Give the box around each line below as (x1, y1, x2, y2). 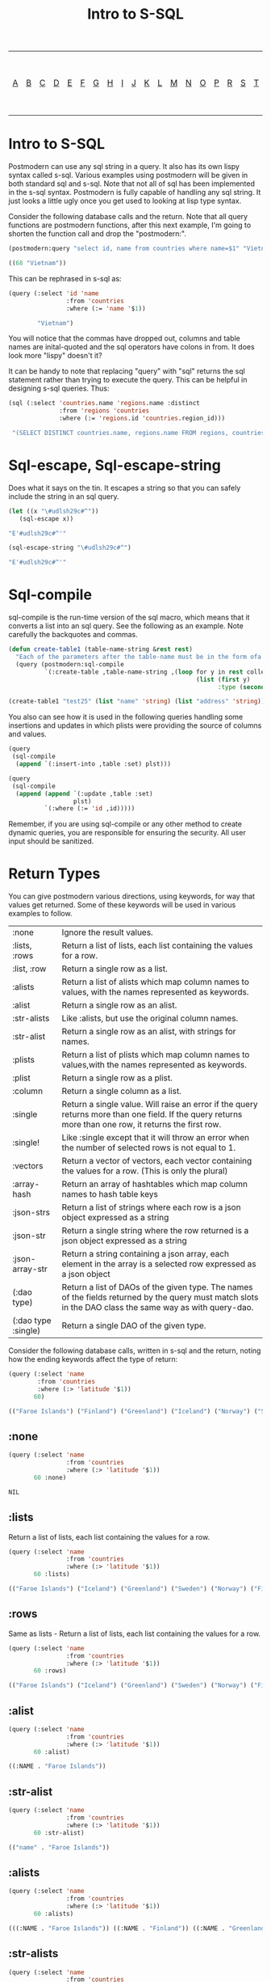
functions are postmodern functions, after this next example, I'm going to (8, 220, 252, 230)
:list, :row (12, 963, 47, 974)
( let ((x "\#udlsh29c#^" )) (8, 507, 99, 515)
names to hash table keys (61, 1189, 159, 1200)
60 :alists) (33, 1909, 74, 1917)
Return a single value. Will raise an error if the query (61, 1099, 258, 1110)
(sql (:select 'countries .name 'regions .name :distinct (8, 399, 200, 408)
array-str (12, 1263, 48, 1274)
